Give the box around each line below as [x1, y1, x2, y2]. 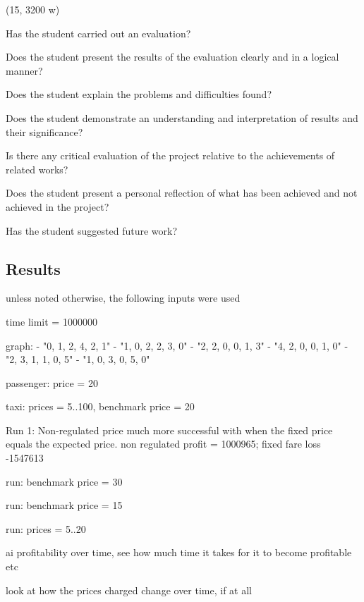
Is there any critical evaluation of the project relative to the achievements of [6, 148, 335, 163]
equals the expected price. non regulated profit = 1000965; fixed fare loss [6, 436, 321, 451]
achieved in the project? [6, 199, 109, 214]
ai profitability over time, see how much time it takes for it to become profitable [6, 545, 352, 560]
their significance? [6, 124, 83, 139]
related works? [6, 161, 68, 176]
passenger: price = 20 [6, 375, 98, 390]
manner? [6, 63, 43, 78]
